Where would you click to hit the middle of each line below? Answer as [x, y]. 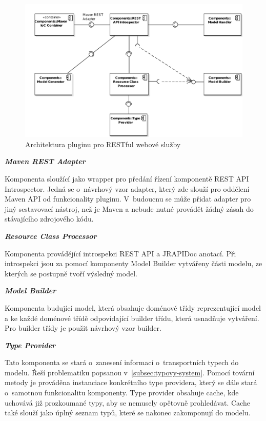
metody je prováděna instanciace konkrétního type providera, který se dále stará [131, 382]
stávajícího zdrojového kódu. [49, 219]
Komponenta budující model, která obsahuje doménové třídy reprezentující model [133, 307]
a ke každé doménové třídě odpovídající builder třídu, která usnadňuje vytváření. [132, 318]
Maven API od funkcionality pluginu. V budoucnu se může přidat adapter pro [128, 199]
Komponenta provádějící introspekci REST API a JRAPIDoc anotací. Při [120, 253]
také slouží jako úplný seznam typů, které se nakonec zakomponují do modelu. [128, 413]
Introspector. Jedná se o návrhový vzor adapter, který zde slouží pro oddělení [127, 188]
